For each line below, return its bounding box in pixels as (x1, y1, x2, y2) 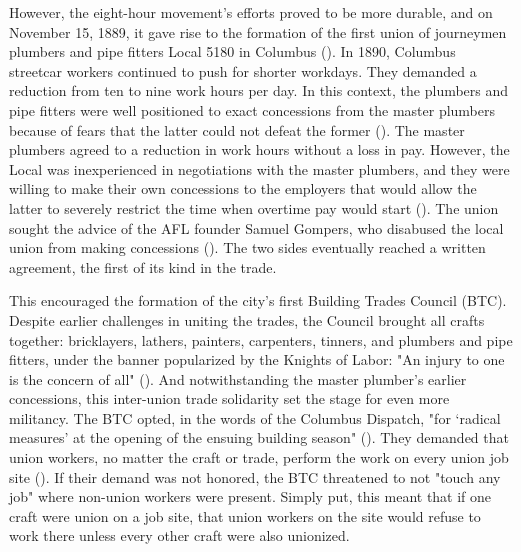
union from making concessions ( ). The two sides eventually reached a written (9, 237, 486, 258)
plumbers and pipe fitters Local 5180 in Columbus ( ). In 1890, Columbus (9, 41, 456, 62)
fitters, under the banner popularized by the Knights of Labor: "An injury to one (9, 349, 505, 370)
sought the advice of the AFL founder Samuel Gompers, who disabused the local (9, 217, 504, 238)
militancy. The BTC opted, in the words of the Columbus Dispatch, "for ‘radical (9, 407, 501, 428)
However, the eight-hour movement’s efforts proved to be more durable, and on (9, 2, 493, 22)
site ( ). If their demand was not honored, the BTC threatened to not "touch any (9, 466, 501, 487)
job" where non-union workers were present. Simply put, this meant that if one (9, 486, 492, 507)
